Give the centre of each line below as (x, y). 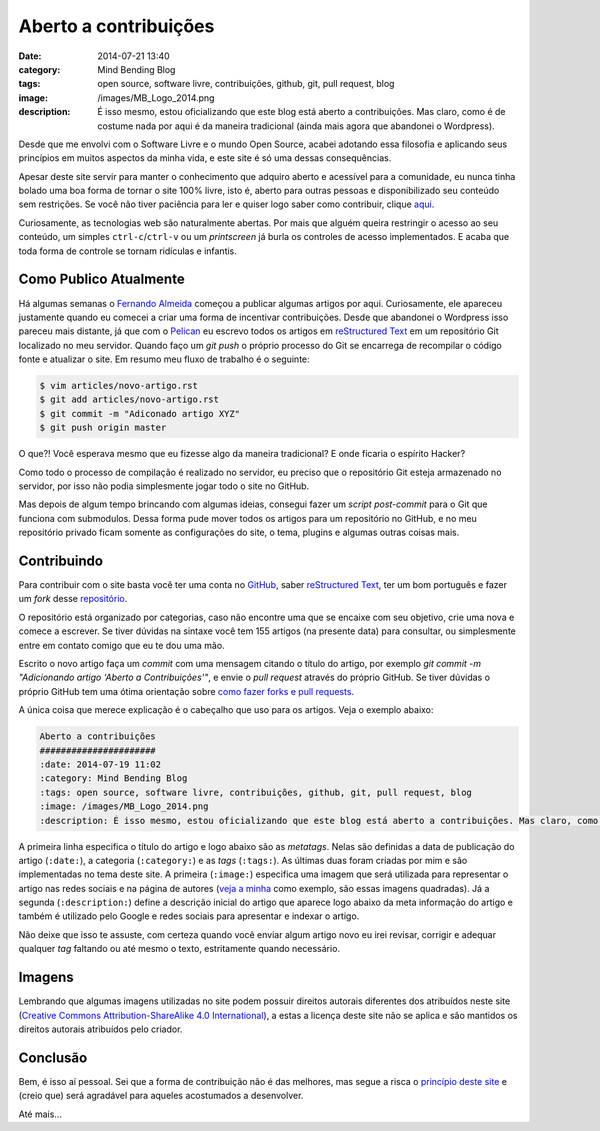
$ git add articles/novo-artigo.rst (129, 399)
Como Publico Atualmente (101, 279)
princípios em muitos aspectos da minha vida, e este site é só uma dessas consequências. (205, 158)
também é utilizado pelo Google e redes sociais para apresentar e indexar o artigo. (189, 916)
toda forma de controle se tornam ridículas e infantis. (127, 251)
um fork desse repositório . (73, 599)
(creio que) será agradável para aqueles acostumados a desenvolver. (161, 1096)
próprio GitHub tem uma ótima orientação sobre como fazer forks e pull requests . (186, 691)
